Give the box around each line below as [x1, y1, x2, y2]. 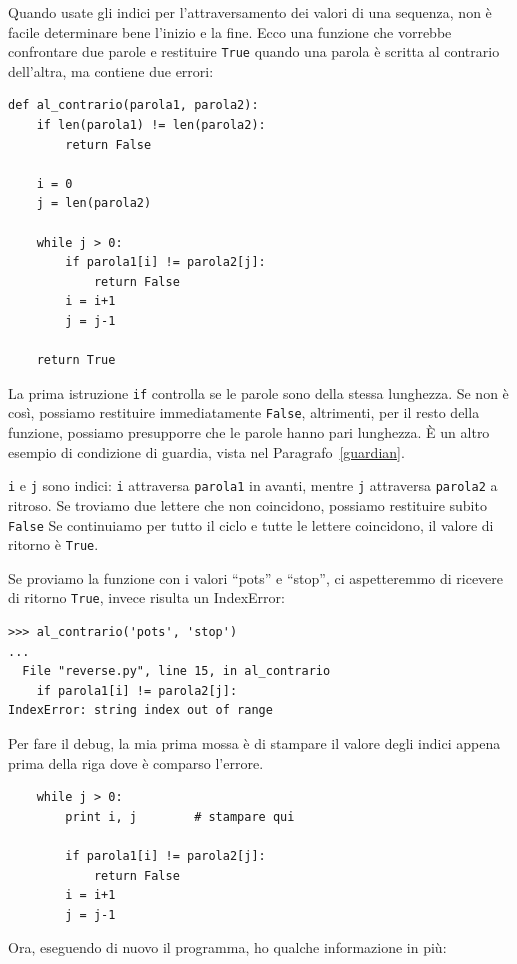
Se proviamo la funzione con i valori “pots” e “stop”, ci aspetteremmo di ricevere [8, 567, 504, 588]
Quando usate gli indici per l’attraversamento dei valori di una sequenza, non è [8, 2, 492, 22]
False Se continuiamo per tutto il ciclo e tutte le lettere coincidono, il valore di [8, 514, 494, 535]
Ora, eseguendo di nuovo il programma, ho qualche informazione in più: [8, 937, 447, 958]
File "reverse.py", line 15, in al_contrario [22, 664, 331, 679]
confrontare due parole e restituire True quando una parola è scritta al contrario [8, 41, 500, 62]
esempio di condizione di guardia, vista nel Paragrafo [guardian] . [8, 441, 405, 462]
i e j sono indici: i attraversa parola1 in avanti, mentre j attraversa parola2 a [8, 475, 498, 496]
